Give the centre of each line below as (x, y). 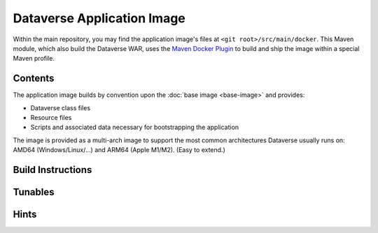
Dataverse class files (61, 107)
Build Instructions (52, 170)
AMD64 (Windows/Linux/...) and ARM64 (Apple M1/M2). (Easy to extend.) (119, 150)
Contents (34, 78)
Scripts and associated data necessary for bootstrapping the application (135, 127)
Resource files (51, 118)
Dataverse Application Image (99, 18)
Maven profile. (34, 59)
